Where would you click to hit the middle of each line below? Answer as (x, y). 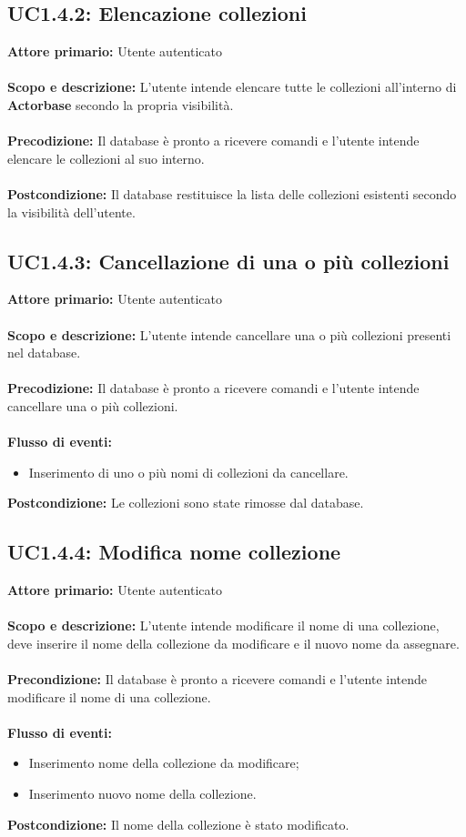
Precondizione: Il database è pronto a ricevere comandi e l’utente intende (217, 679)
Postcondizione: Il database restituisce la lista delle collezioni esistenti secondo (232, 193)
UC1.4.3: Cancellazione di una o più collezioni (228, 261)
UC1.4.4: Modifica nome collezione (174, 552)
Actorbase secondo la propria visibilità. (121, 104)
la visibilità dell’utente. (71, 212)
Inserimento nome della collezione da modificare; (164, 763)
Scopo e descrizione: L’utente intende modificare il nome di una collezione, (223, 625)
